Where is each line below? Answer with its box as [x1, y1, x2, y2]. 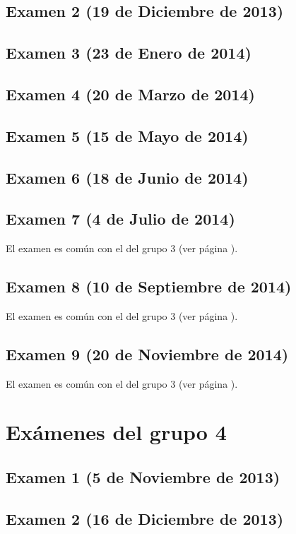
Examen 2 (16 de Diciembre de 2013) [6, 507, 284, 529]
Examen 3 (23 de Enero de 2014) [6, 42, 251, 64]
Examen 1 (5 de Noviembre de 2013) [6, 466, 280, 488]
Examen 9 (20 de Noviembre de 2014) [6, 343, 289, 364]
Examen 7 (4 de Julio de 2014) [6, 208, 235, 230]
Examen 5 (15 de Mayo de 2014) [6, 124, 249, 146]
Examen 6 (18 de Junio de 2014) [6, 166, 249, 188]
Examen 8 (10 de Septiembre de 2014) [6, 275, 292, 297]
